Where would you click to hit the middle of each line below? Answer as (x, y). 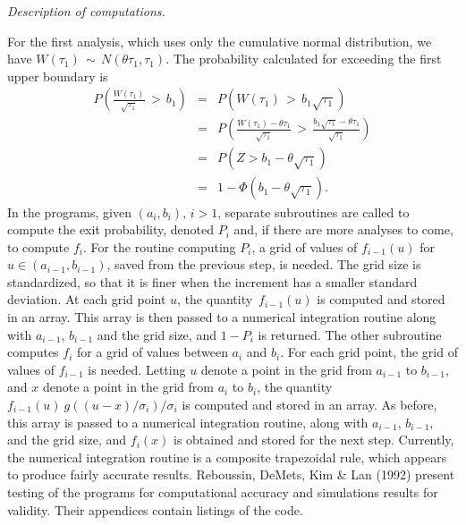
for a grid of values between (153, 352)
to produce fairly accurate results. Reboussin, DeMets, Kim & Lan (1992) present (231, 474)
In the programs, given (69, 212)
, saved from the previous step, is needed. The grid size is (264, 264)
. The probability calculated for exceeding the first (304, 59)
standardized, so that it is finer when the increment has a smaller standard (212, 281)
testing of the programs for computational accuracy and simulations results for (223, 492)
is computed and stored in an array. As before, (309, 405)
